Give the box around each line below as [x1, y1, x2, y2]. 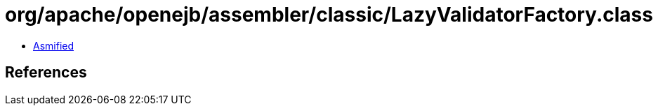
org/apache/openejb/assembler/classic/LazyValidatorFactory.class [5, 3, 653, 27]
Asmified [33, 39, 74, 52]
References [5, 64, 87, 82]
